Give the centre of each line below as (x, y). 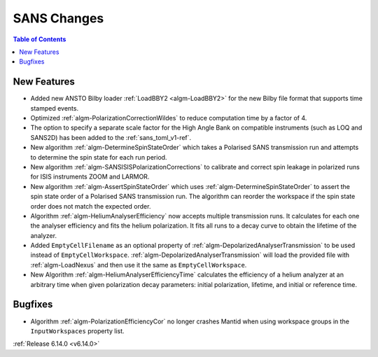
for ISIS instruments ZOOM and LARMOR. (90, 177)
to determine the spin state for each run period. (99, 157)
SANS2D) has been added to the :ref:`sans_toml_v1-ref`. (111, 137)
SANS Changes (58, 18)
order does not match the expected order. (91, 206)
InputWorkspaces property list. (78, 331)
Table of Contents (40, 39)
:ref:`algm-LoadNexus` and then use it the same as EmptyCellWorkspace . (139, 265)
